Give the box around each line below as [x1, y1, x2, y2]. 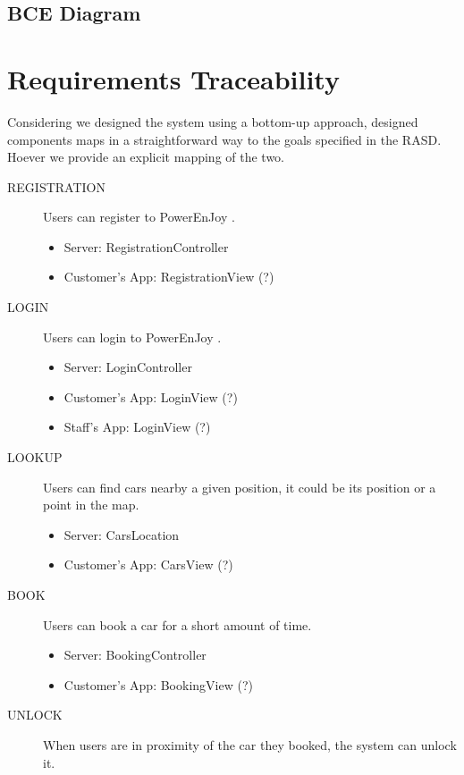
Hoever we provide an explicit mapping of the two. [7, 147, 285, 166]
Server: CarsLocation [63, 525, 180, 543]
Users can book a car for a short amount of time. [43, 615, 312, 634]
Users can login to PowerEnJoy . [43, 327, 222, 346]
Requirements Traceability [7, 60, 340, 97]
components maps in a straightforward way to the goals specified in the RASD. [7, 130, 442, 148]
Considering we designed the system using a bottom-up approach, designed [7, 112, 418, 131]
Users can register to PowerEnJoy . [43, 207, 235, 226]
